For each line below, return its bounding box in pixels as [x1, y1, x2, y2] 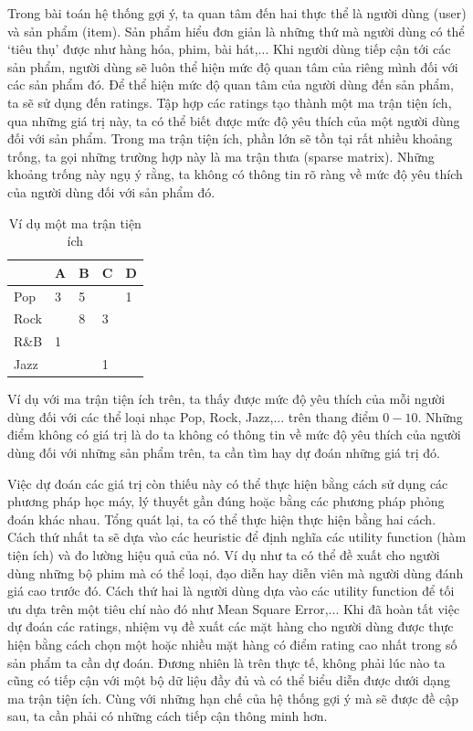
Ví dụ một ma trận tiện [8, 213, 142, 232]
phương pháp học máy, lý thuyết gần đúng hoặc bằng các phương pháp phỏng [7, 492, 445, 511]
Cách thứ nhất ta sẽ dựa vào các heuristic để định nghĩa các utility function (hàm [7, 527, 467, 546]
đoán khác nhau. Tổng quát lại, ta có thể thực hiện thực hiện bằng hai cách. [7, 509, 436, 528]
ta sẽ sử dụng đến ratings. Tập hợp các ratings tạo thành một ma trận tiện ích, [7, 92, 452, 111]
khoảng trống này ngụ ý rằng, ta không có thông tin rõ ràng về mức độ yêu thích [7, 164, 463, 184]
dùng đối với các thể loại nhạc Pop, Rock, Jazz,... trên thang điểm [7, 407, 379, 426]
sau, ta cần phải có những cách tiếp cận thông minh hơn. [7, 706, 328, 726]
